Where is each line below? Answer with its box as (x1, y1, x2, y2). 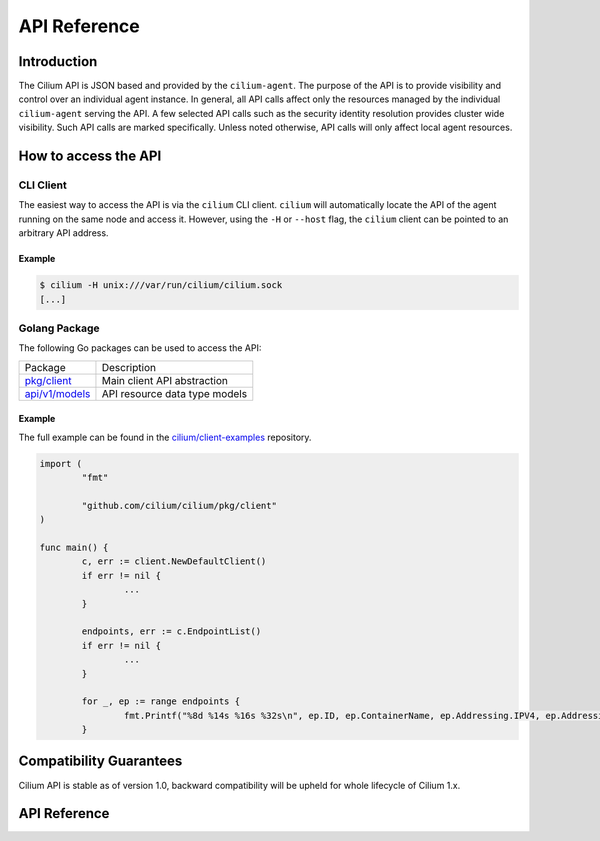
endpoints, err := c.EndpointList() (81, 626, 262, 637)
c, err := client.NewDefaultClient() (81, 556, 267, 567)
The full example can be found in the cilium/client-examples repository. (18, 431, 312, 443)
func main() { (39, 542, 109, 553)
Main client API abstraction (101, 373, 229, 387)
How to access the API (18, 148, 162, 165)
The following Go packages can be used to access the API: (18, 342, 262, 354)
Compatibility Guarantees (18, 753, 183, 770)
